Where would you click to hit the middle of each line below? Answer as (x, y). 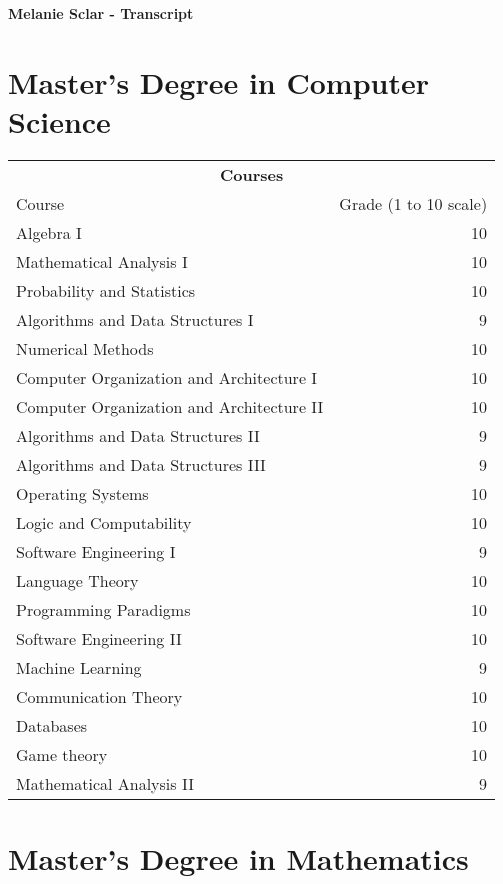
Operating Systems (82, 493)
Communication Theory (99, 696)
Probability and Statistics (106, 290)
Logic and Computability (104, 522)
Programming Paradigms (103, 609)
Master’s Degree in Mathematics (238, 858)
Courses (251, 174)
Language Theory (77, 580)
